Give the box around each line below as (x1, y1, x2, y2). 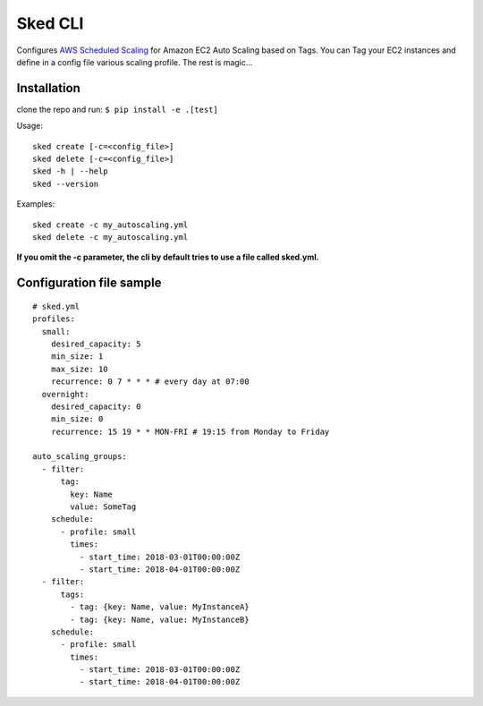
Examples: (16, 199, 55, 209)
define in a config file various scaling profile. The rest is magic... (16, 56, 253, 67)
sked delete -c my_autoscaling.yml (32, 232, 189, 242)
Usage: (16, 121, 44, 132)
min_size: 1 (50, 352, 104, 362)
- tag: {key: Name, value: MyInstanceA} (70, 602, 250, 612)
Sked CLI (16, 13, 84, 33)
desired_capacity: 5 (50, 338, 141, 349)
